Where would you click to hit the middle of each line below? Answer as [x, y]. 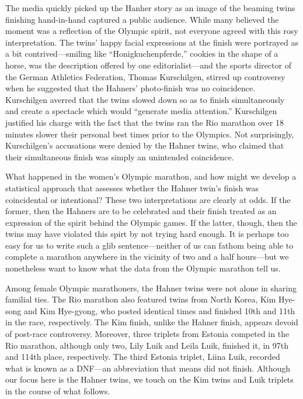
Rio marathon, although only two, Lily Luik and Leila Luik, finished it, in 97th [147, 345]
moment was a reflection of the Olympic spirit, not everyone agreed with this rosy [152, 31]
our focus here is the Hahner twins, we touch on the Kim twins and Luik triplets [149, 379]
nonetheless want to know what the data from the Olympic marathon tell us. [143, 268]
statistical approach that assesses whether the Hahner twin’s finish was [132, 188]
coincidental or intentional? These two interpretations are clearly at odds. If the [148, 199]
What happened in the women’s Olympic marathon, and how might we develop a [151, 176]
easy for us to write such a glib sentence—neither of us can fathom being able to [149, 245]
